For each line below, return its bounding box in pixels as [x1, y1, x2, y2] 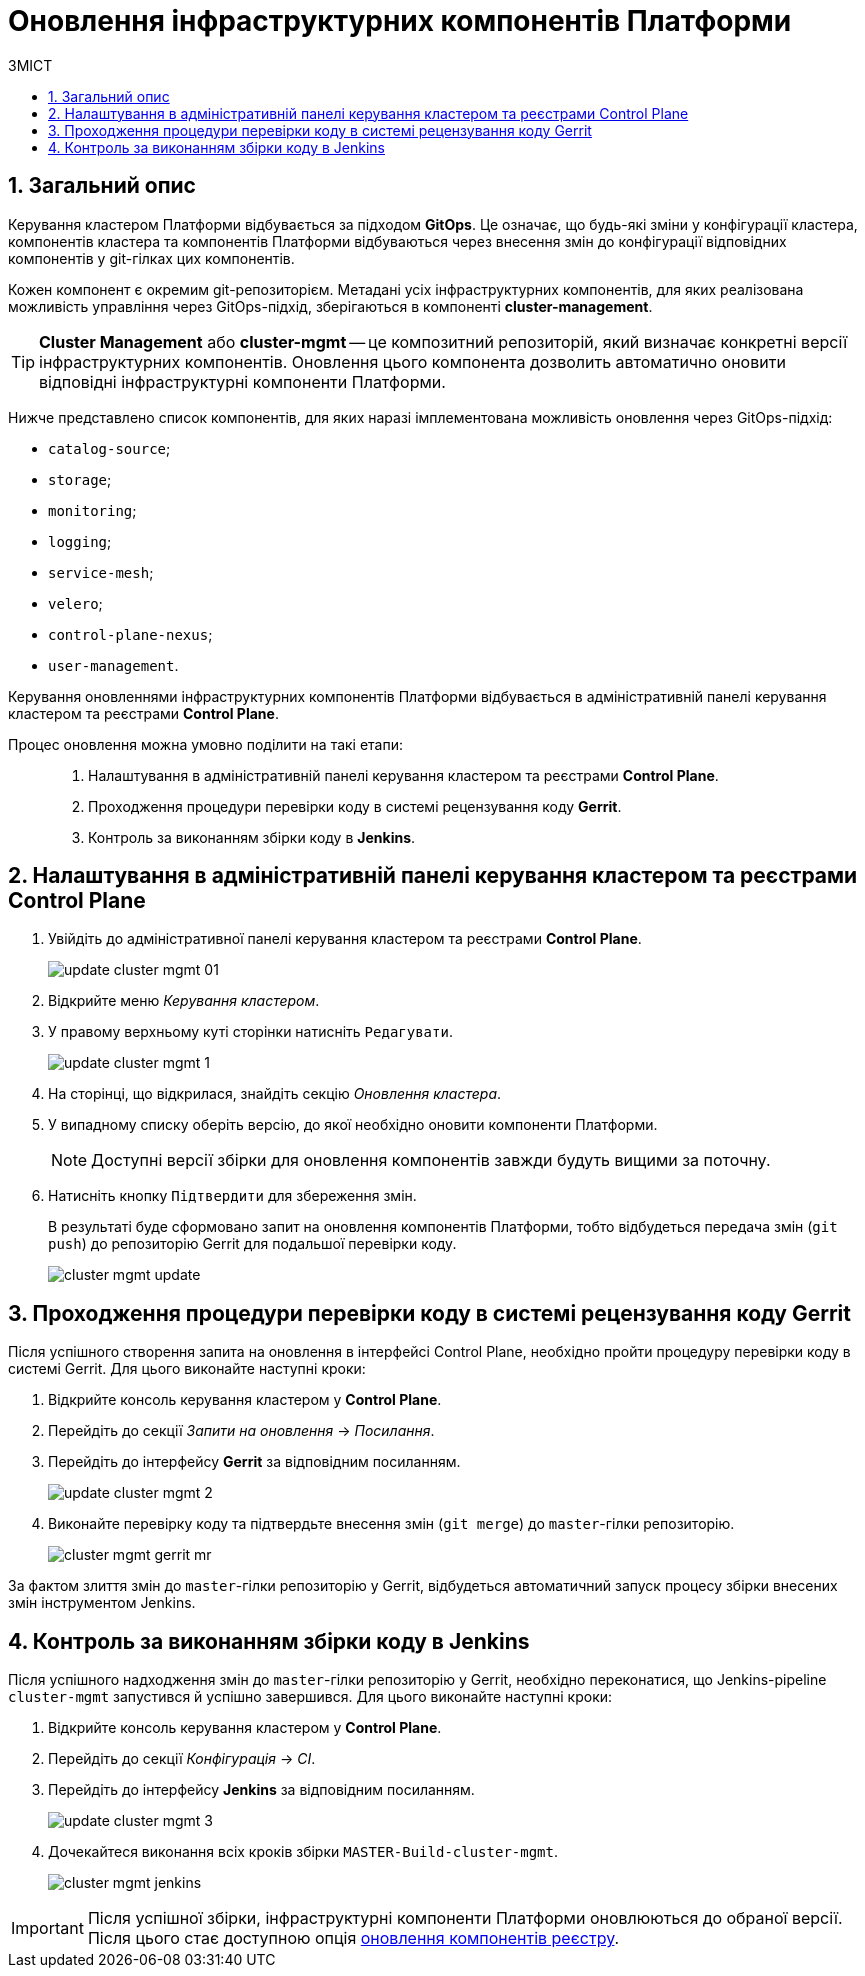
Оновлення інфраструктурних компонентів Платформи [8, 4, 792, 38]
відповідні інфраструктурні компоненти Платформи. [39, 371, 446, 392]
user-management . [48, 656, 179, 674]
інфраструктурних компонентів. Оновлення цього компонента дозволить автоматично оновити [39, 351, 786, 372]
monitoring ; [48, 501, 137, 519]
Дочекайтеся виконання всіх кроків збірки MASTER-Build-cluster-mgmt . [48, 1843, 558, 1861]
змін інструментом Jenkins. [8, 1594, 196, 1612]
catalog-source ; [48, 439, 171, 457]
